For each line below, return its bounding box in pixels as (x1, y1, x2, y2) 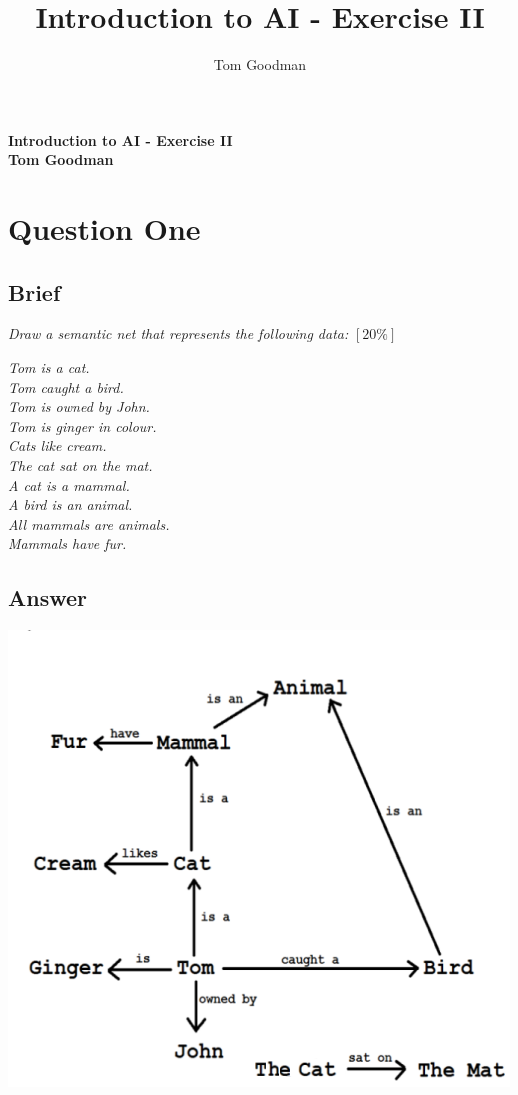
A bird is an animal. (8, 494, 133, 515)
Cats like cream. (8, 435, 107, 456)
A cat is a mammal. (8, 474, 130, 495)
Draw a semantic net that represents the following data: (8, 323, 349, 344)
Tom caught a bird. (8, 376, 124, 397)
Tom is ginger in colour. (8, 415, 157, 436)
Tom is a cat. (8, 357, 90, 378)
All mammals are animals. (8, 513, 170, 534)
